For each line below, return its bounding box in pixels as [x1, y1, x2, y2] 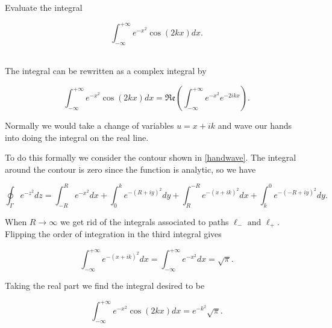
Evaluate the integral [5, 1, 83, 13]
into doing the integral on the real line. [5, 131, 149, 143]
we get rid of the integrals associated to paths [60, 215, 229, 227]
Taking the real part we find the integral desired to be [5, 279, 205, 292]
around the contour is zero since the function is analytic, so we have [5, 162, 256, 175]
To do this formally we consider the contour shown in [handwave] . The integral [5, 151, 296, 164]
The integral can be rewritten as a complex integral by [5, 64, 207, 77]
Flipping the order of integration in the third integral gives [5, 227, 222, 240]
